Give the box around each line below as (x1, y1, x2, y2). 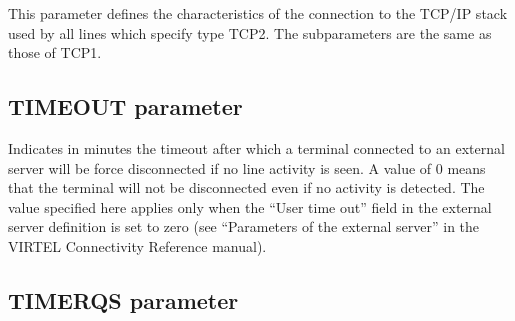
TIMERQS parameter (8, 284, 239, 315)
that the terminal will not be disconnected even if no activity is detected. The (8, 177, 485, 198)
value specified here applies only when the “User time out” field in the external (8, 196, 492, 217)
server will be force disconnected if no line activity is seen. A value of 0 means (8, 157, 486, 178)
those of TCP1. (8, 42, 102, 63)
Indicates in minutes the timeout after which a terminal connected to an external (8, 137, 505, 158)
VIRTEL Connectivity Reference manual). (8, 235, 267, 256)
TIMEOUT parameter (8, 91, 243, 122)
